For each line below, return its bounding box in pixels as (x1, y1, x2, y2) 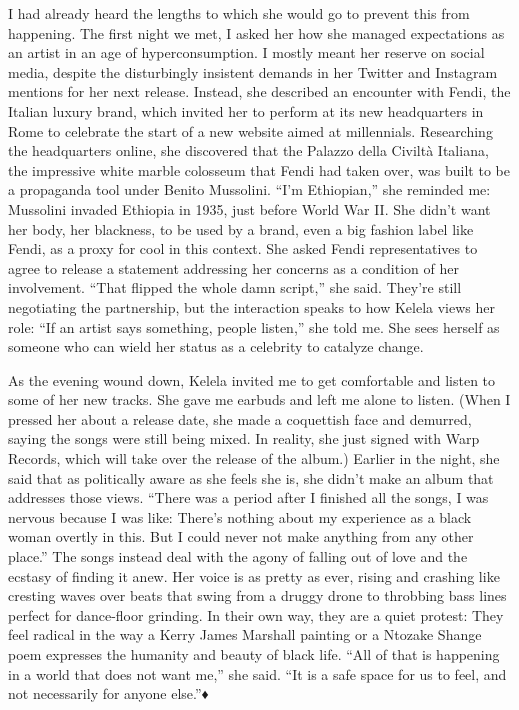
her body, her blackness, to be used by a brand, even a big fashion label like (8, 218, 474, 239)
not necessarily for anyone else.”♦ (8, 683, 209, 704)
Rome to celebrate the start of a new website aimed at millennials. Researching (8, 120, 493, 141)
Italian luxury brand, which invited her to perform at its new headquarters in (8, 100, 484, 121)
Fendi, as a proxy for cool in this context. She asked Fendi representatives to (8, 238, 478, 259)
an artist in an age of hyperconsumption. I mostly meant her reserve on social (8, 42, 485, 63)
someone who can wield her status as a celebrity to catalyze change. (8, 336, 424, 357)
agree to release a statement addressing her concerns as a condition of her (8, 257, 459, 278)
